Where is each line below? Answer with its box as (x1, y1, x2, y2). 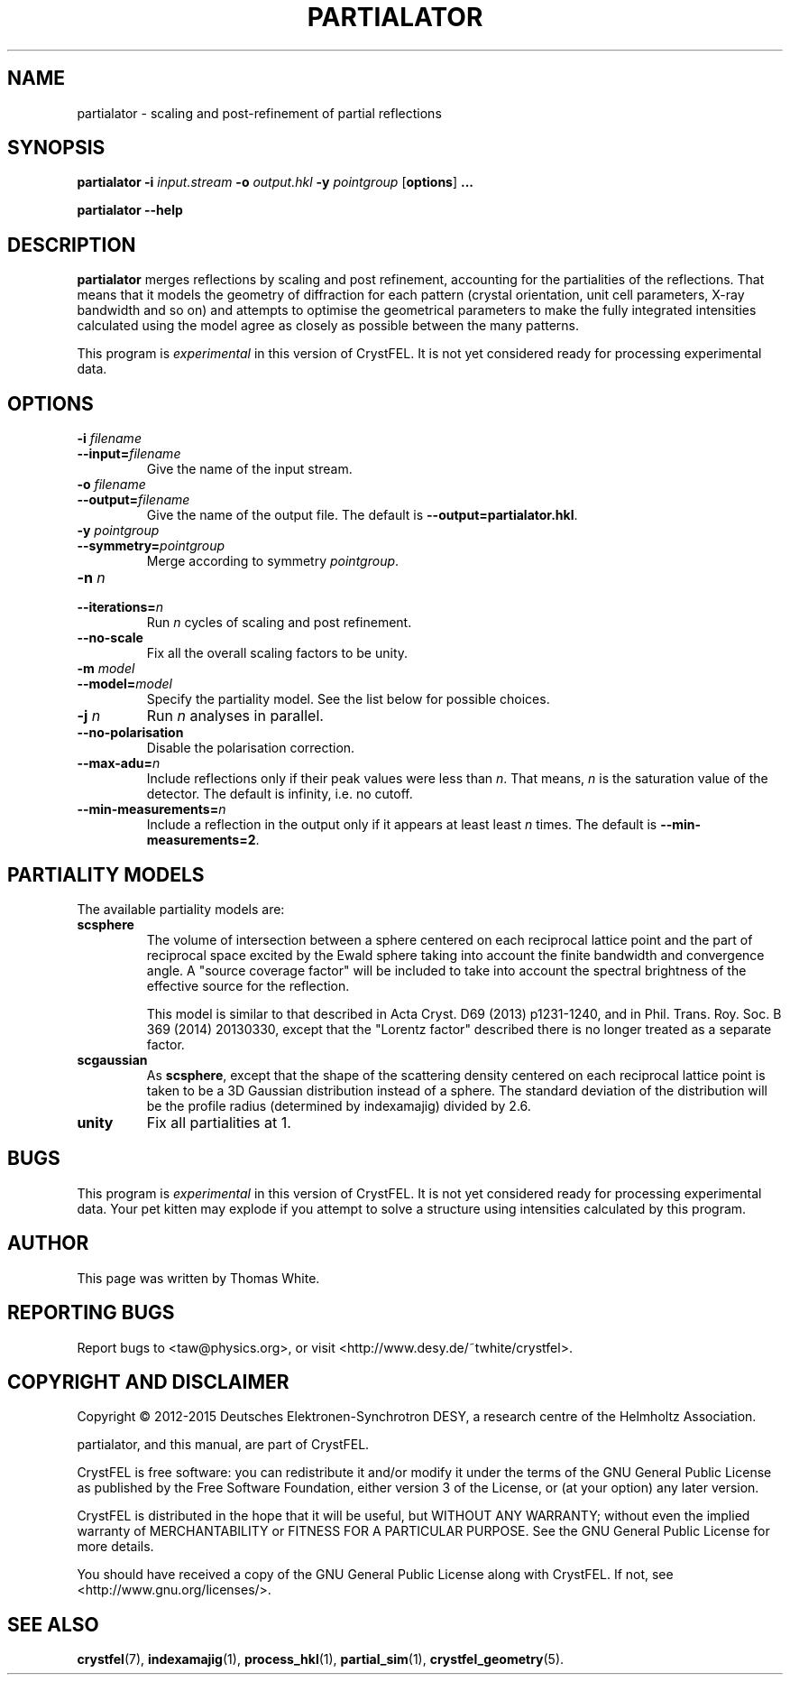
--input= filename (77, 446, 181, 462)
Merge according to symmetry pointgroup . (146, 553, 400, 569)
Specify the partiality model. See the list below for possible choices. (146, 691, 550, 707)
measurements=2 (146, 832, 256, 848)
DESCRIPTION (7, 233, 136, 256)
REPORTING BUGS (7, 1301, 175, 1325)
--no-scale (77, 630, 143, 646)
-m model (77, 661, 135, 677)
